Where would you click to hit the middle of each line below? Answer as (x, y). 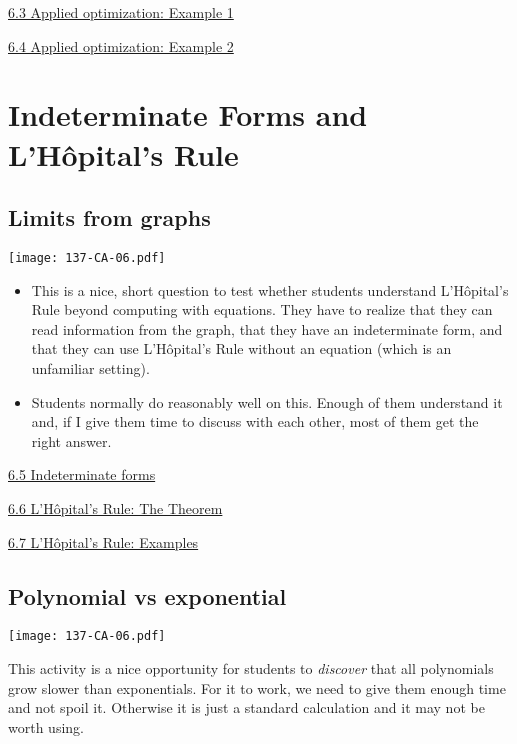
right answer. (71, 440)
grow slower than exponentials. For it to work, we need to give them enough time (257, 687)
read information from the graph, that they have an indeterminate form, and (267, 328)
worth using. (46, 726)
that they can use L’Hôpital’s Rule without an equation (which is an (241, 348)
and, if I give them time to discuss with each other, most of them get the (255, 421)
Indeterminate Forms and (188, 114)
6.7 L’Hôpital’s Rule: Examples (103, 541)
